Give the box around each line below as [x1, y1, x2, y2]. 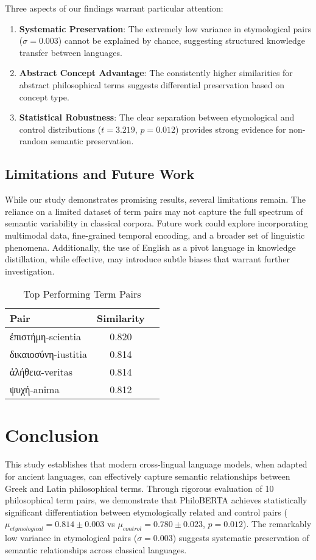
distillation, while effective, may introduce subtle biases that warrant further [5, 253, 290, 265]
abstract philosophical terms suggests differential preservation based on [19, 78, 284, 91]
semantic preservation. [51, 135, 134, 147]
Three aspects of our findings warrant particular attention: [5, 2, 223, 14]
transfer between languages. [19, 46, 122, 58]
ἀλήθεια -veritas [10, 365, 73, 379]
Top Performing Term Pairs [23, 287, 141, 301]
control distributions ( [19, 122, 102, 135]
